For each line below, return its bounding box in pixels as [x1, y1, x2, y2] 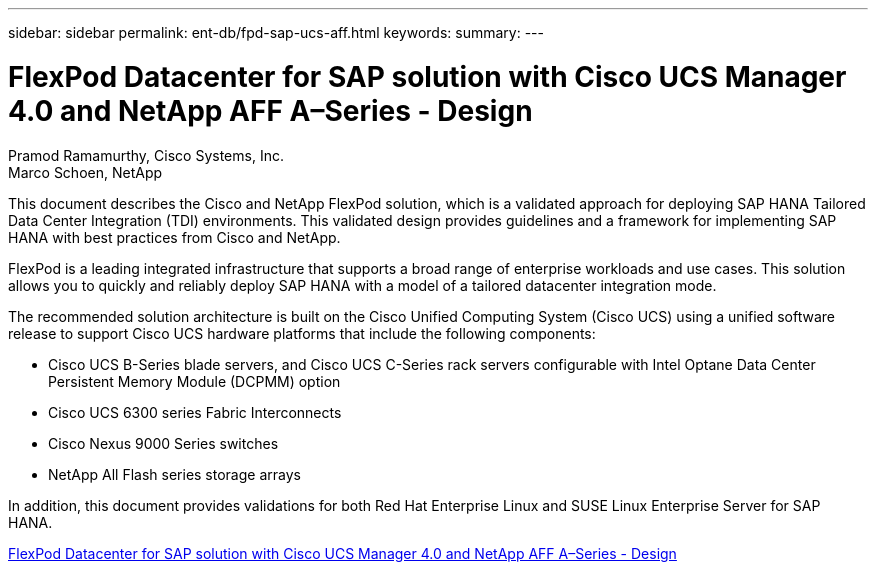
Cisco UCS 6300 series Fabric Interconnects [48, 403, 342, 421]
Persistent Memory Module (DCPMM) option [48, 372, 341, 390]
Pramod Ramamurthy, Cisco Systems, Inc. [8, 146, 284, 164]
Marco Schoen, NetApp [8, 163, 163, 181]
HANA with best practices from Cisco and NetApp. [8, 228, 341, 246]
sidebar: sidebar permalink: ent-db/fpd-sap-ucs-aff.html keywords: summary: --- [8, 24, 544, 41]
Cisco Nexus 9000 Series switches [48, 434, 279, 452]
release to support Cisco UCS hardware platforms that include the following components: [8, 324, 596, 342]
